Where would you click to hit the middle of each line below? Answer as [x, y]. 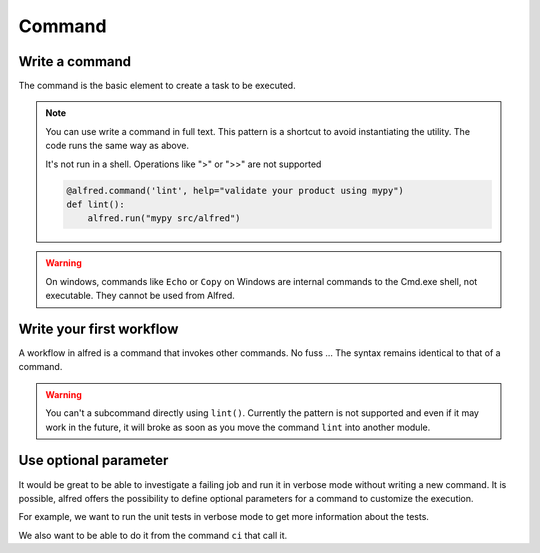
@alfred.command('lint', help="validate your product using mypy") [235, 190]
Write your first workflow [98, 328]
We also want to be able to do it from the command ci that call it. [153, 535]
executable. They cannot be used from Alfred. [140, 296]
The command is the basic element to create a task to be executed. [157, 86]
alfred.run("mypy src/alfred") [164, 218]
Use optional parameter [93, 460]
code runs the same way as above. [117, 146]
